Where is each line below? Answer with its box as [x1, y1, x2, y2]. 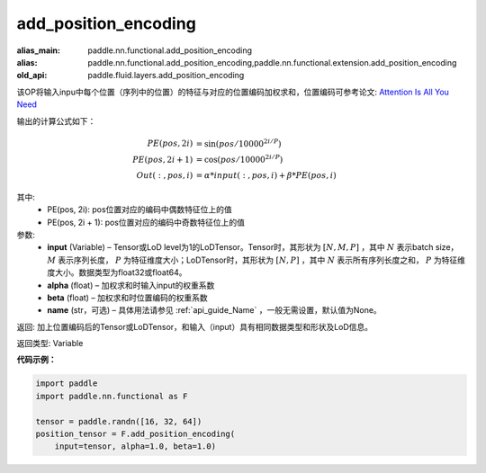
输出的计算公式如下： [16, 115, 96, 126]
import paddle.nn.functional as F [35, 391, 188, 401]
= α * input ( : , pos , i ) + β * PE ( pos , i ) [195, 171, 337, 180]
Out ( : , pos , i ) [136, 171, 193, 180]
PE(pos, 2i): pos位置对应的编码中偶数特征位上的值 [47, 204, 233, 215]
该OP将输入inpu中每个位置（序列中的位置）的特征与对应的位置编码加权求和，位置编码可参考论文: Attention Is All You [16, 86, 450, 97]
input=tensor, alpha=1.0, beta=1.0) [54, 442, 216, 451]
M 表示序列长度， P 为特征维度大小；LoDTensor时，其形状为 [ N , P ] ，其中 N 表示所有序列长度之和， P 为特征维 [47, 254, 466, 265]
